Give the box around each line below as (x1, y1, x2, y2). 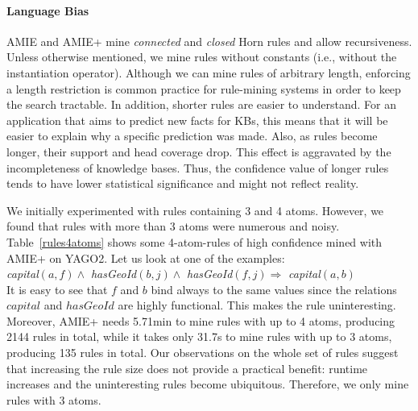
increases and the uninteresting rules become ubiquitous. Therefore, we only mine (6, 376, 409, 392)
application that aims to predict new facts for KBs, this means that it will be (6, 111, 388, 128)
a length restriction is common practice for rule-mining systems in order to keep (6, 80, 401, 97)
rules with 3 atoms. (6, 391, 101, 408)
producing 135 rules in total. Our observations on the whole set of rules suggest (6, 344, 399, 361)
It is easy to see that (6, 280, 108, 297)
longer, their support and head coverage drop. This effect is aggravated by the (6, 143, 391, 160)
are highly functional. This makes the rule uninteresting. (118, 297, 396, 313)
